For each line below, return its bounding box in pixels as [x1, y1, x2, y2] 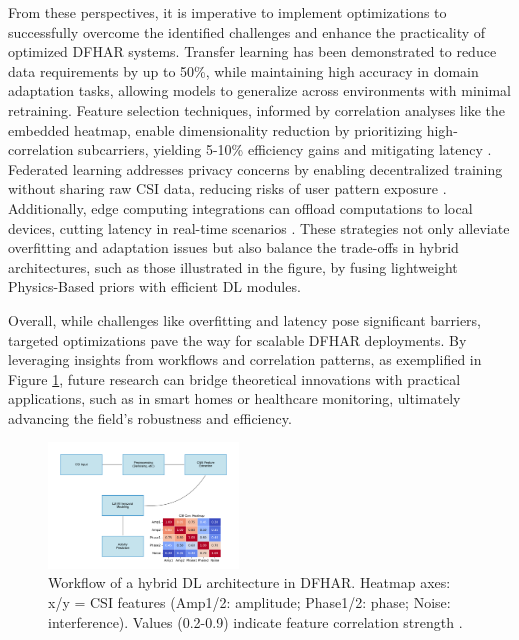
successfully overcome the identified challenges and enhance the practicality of [8, 21, 486, 42]
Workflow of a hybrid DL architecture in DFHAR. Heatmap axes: [48, 572, 451, 593]
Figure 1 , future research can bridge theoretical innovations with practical [8, 368, 461, 389]
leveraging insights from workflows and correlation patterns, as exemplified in [8, 349, 482, 370]
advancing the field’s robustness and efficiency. [8, 407, 292, 428]
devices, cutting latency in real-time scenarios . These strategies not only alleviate [8, 217, 510, 238]
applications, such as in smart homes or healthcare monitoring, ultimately [8, 388, 461, 409]
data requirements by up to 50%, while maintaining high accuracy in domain [8, 60, 479, 81]
